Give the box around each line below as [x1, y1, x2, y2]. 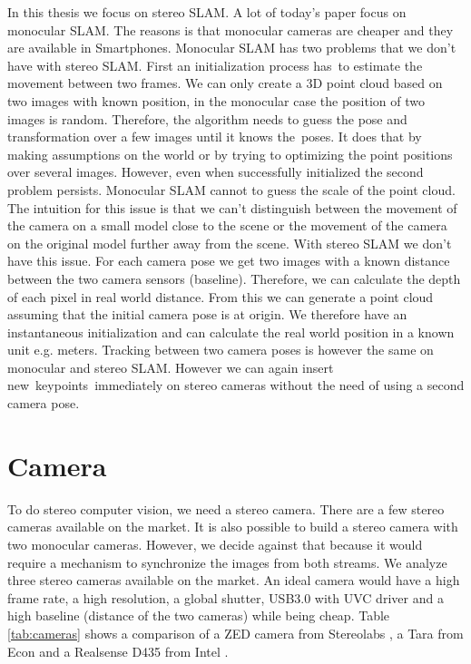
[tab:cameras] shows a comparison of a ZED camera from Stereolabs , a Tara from [7, 623, 464, 642]
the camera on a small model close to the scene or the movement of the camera [7, 216, 447, 235]
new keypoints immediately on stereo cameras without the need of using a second [7, 376, 465, 395]
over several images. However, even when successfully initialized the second [7, 162, 424, 181]
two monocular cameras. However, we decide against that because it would [7, 534, 423, 553]
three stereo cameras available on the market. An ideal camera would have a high [7, 571, 460, 590]
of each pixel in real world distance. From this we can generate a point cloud [7, 287, 434, 306]
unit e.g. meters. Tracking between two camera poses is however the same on [7, 340, 434, 359]
